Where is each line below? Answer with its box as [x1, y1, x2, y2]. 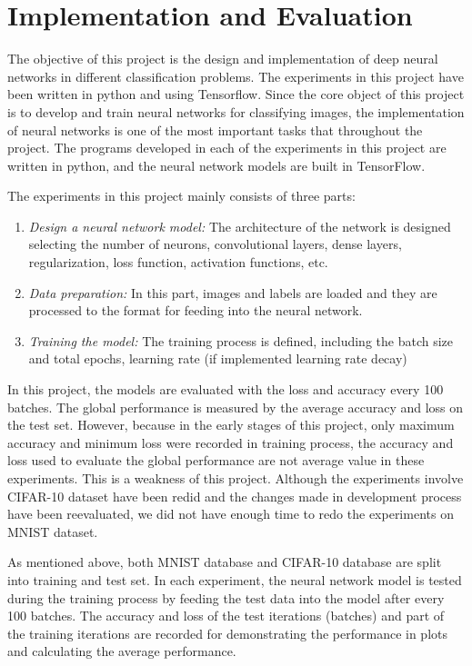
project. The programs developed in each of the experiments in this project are [7, 138, 447, 157]
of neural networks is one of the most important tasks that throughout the [7, 120, 423, 139]
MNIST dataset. [7, 522, 98, 541]
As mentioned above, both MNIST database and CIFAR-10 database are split [7, 552, 442, 572]
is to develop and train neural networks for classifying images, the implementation [7, 102, 465, 121]
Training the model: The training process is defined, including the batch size [28, 331, 453, 350]
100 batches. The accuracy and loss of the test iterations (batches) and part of [7, 606, 445, 625]
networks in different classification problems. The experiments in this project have [7, 66, 464, 85]
